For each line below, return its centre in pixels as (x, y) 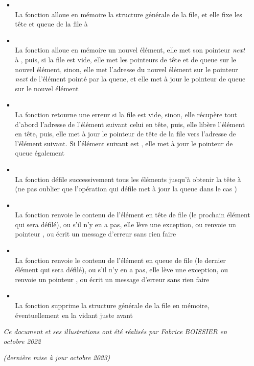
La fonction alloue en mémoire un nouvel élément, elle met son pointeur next (130, 50)
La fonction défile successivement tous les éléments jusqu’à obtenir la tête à (128, 179)
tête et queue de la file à (51, 24)
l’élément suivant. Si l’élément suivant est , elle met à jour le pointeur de (124, 143)
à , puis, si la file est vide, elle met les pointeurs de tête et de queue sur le (126, 59)
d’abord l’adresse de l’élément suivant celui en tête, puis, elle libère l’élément (130, 124)
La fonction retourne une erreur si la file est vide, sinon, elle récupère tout (126, 114)
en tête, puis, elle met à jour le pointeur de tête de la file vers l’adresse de (125, 134)
